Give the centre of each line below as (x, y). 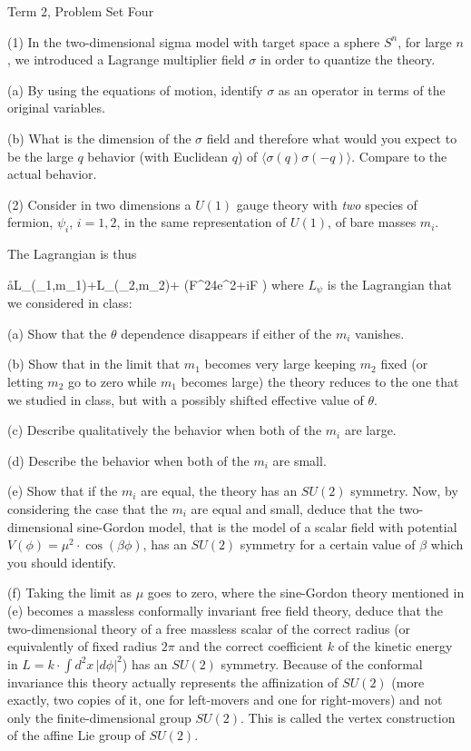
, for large (425, 41)
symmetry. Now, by (404, 491)
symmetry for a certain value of (328, 544)
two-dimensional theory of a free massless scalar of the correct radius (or (209, 628)
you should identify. (62, 562)
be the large (40, 156)
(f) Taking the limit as (69, 593)
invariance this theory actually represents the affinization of (173, 682)
